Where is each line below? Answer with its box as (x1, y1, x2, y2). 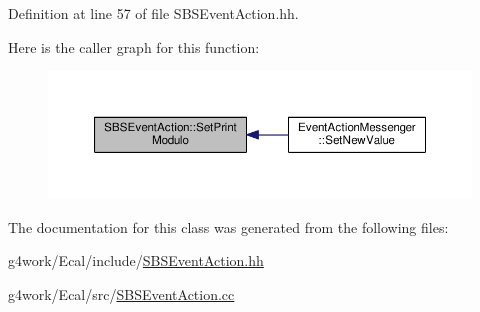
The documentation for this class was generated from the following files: (8, 216, 449, 237)
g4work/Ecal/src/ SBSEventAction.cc (8, 283, 235, 304)
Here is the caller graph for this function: (8, 36, 260, 57)
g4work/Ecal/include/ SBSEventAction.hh (8, 250, 264, 271)
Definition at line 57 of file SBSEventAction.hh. (8, 3, 299, 23)
